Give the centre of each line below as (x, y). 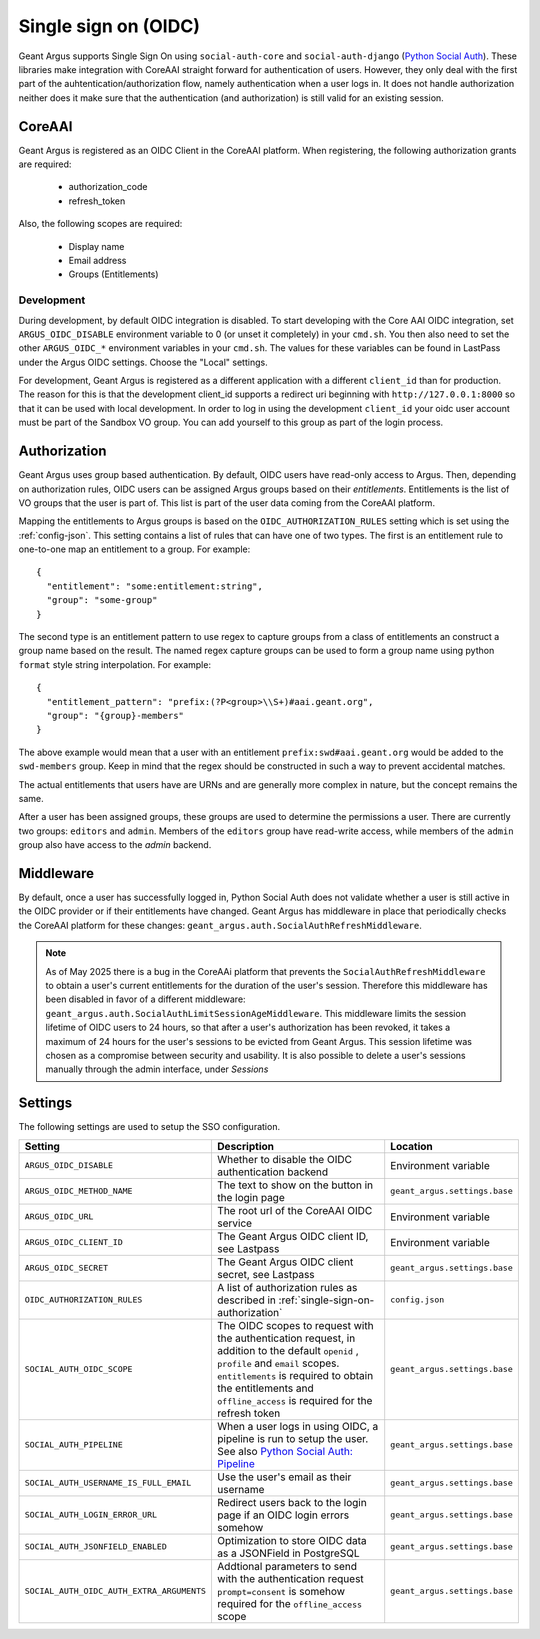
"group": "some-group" (102, 600)
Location (412, 1146)
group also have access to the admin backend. (115, 845)
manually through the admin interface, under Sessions (157, 1069)
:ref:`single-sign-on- (326, 1300)
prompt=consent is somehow (280, 1591)
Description (245, 1146)
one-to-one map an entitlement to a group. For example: (134, 549)
